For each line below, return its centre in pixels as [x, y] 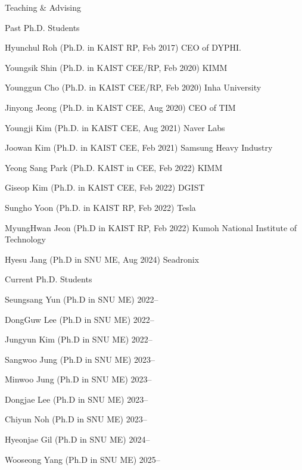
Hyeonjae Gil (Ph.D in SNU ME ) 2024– [77, 439]
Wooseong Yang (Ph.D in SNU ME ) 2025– [82, 459]
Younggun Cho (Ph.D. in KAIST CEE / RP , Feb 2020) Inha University [133, 87]
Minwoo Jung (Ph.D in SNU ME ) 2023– [78, 379]
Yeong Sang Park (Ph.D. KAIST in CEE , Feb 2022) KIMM [114, 167]
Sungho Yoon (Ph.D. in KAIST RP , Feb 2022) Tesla [100, 207]
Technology [25, 239]
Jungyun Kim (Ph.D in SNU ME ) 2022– [79, 339]
